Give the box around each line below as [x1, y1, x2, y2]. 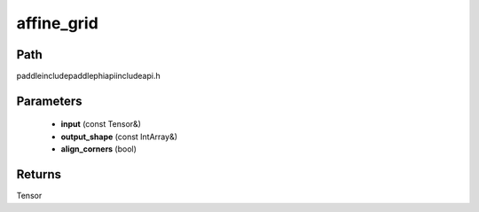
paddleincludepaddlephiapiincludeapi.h [16, 71, 161, 82]
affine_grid [16, 13, 99, 33]
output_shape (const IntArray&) [60, 131, 177, 142]
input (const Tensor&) [60, 119, 142, 130]
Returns [16, 167, 62, 182]
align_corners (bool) [60, 144, 137, 154]
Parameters [16, 93, 82, 108]
